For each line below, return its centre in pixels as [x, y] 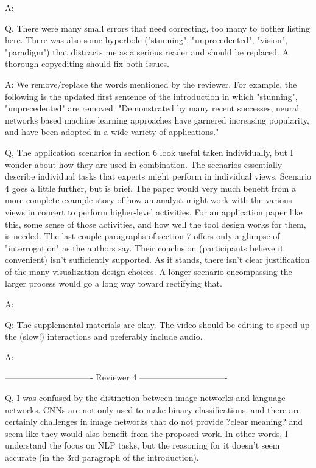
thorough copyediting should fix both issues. [87, 64]
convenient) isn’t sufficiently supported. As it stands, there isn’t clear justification [157, 260]
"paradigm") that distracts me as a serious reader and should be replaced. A [147, 51]
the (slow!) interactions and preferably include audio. [104, 336]
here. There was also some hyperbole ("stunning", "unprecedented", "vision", [146, 40]
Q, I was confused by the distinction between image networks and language [145, 398]
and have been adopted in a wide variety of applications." [112, 132]
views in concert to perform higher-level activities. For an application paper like [154, 211]
